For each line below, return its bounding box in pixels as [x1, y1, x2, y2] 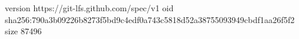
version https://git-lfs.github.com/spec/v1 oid [5, 2, 174, 14]
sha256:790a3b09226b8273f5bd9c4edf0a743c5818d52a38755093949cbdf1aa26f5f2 [5, 13, 295, 25]
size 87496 [5, 25, 42, 37]
